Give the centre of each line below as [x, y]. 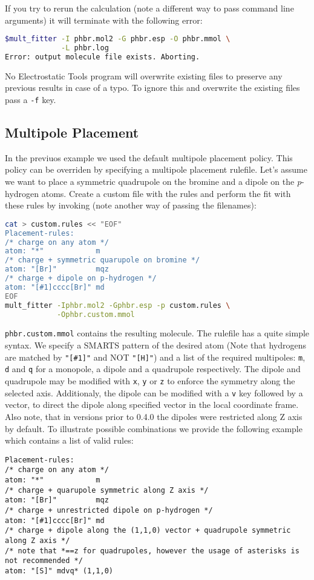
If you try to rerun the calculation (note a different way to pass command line [149, 8]
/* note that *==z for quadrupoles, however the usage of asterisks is [152, 551]
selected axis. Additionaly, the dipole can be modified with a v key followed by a [154, 392]
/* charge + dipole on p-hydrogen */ [81, 278]
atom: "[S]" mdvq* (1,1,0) [59, 571]
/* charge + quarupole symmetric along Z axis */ [107, 490]
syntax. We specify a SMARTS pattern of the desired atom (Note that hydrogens [156, 345]
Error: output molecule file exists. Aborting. [103, 57]
